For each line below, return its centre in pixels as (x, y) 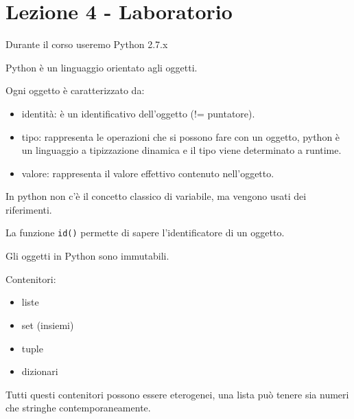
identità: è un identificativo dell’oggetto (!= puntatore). (138, 113)
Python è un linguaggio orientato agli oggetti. (102, 67)
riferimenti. (29, 209)
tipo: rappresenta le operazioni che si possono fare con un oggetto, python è (181, 136)
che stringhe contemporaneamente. (78, 408)
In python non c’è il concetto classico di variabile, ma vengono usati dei (156, 196)
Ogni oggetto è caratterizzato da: (75, 90)
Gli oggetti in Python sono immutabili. (87, 256)
